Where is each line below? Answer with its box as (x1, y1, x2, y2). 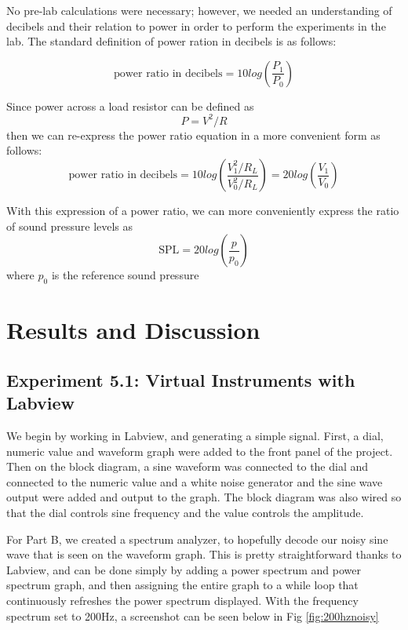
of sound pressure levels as (6, 217, 133, 234)
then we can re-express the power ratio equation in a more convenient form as (6, 126, 381, 143)
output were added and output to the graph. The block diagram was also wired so (6, 489, 402, 505)
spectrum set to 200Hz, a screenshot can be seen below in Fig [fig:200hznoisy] (6, 607, 379, 624)
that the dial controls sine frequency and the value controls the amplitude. (6, 504, 364, 520)
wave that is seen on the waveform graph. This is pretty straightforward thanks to (6, 546, 402, 563)
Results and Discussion (6, 314, 260, 346)
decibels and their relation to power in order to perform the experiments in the (6, 17, 386, 34)
